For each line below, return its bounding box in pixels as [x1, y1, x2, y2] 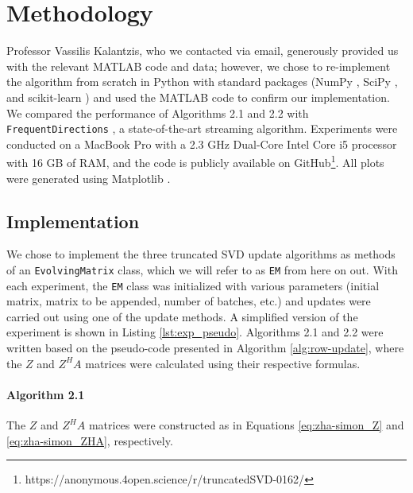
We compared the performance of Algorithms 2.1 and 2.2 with [6, 104, 309, 121]
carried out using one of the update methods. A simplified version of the [6, 308, 358, 324]
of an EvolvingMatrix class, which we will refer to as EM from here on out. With [6, 261, 398, 278]
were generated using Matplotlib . [6, 169, 171, 186]
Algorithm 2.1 [6, 386, 85, 402]
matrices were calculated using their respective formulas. [85, 355, 361, 371]
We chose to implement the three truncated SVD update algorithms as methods [6, 246, 396, 262]
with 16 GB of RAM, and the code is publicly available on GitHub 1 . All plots [6, 152, 384, 170]
